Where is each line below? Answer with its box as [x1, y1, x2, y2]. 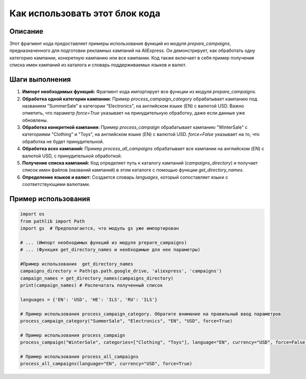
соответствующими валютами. [22, 181, 90, 187]
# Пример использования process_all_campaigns [20, 354, 139, 360]
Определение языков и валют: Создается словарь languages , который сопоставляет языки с [22, 174, 228, 180]
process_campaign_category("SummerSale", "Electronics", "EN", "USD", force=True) [20, 318, 233, 324]
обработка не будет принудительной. [22, 138, 104, 145]
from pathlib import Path [20, 218, 85, 224]
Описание [9, 27, 43, 36]
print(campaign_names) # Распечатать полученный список [20, 283, 163, 288]
